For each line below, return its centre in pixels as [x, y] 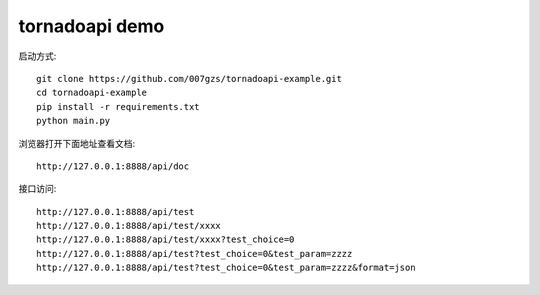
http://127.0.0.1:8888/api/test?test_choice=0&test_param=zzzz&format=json [226, 268]
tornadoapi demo [91, 26]
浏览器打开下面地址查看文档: [77, 143]
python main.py [73, 121]
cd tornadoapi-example [92, 93]
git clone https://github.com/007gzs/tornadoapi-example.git [189, 78]
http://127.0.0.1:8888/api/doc [113, 166]
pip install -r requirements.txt [118, 106]
